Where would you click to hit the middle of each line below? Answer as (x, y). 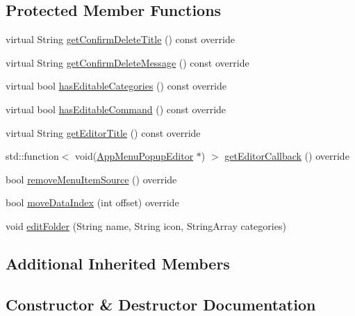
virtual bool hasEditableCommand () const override (116, 109)
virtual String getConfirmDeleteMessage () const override (127, 62)
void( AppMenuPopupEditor (134, 156)
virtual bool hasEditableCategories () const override (116, 86)
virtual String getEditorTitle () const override (103, 132)
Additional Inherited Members (118, 263)
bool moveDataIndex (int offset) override (92, 202)
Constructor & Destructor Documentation (161, 304)
